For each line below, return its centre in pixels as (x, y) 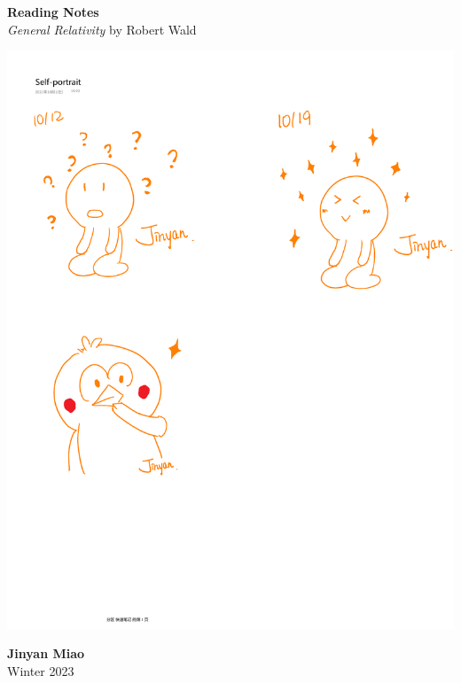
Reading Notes (53, 12)
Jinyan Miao (46, 653)
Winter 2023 (41, 670)
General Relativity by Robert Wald (102, 29)
